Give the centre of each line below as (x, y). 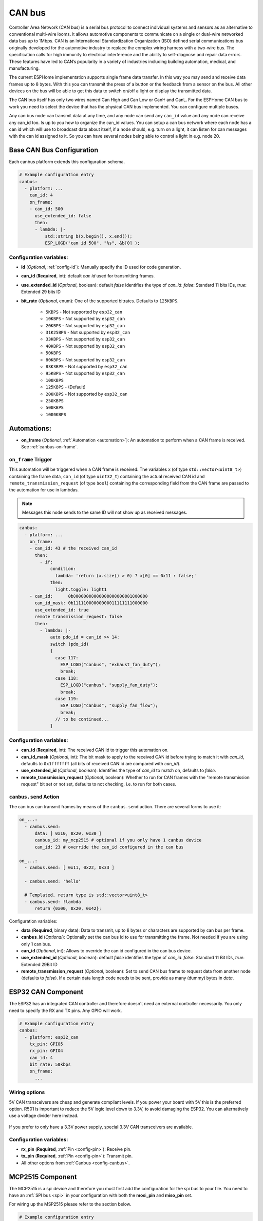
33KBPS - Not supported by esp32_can (85, 339)
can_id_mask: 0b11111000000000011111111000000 (91, 603)
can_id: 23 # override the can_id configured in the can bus (109, 847)
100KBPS (55, 380)
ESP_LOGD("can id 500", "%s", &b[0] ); (92, 243)
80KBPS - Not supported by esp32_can (85, 359)
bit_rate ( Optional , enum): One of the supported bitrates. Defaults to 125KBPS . (100, 301)
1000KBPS (56, 414)
